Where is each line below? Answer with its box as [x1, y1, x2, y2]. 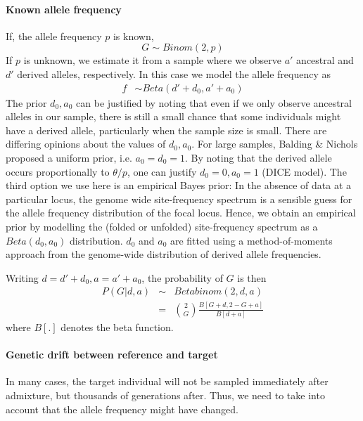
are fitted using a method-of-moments [170, 233, 333, 247]
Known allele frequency [6, 1, 122, 16]
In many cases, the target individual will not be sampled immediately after [6, 374, 329, 389]
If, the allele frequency [6, 28, 102, 43]
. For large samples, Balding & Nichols [191, 136, 358, 151]
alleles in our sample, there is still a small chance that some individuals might [6, 109, 341, 124]
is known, [113, 28, 154, 43]
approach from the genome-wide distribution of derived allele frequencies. [6, 247, 321, 261]
